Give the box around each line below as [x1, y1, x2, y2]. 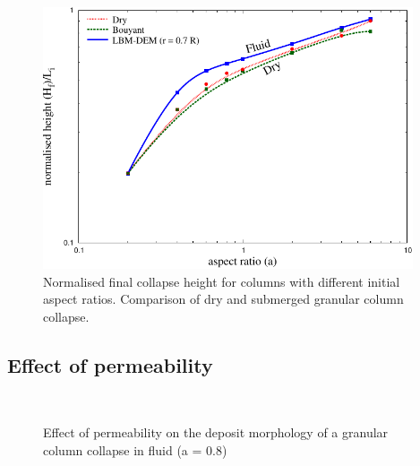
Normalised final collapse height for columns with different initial [43, 272, 400, 290]
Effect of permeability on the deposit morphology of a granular [43, 423, 389, 442]
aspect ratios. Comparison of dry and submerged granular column [43, 289, 404, 308]
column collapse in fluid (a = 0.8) [43, 441, 227, 460]
